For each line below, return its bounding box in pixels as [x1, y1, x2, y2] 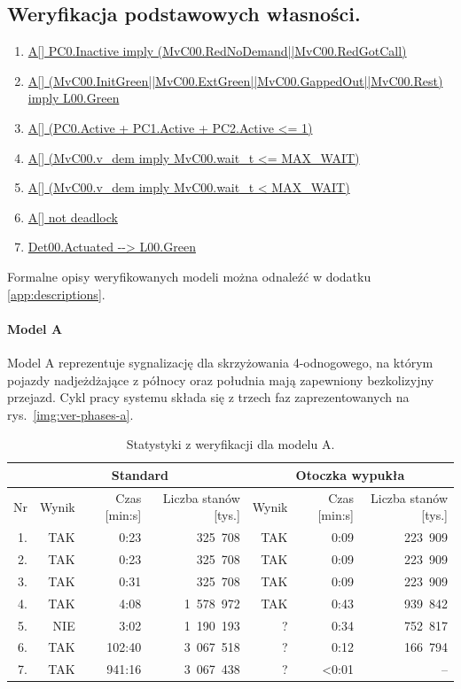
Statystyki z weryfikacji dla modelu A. [126, 435, 335, 453]
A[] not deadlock [27, 207, 118, 226]
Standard [111, 465, 169, 484]
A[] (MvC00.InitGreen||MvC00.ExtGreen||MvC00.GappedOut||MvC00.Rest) [27, 71, 443, 89]
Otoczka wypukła [295, 465, 405, 484]
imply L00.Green [27, 89, 120, 107]
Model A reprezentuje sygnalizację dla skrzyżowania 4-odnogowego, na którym [7, 352, 434, 371]
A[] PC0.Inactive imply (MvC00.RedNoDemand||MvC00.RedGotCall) [27, 42, 407, 60]
